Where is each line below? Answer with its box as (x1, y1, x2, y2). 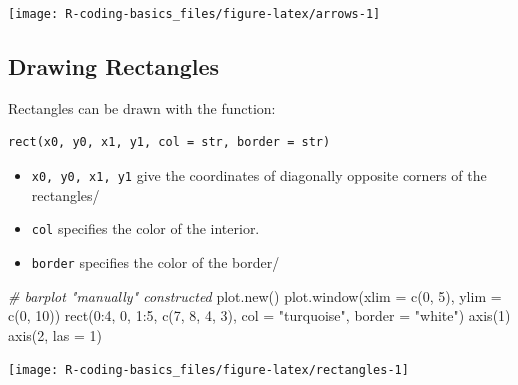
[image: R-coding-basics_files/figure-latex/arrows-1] (8, 7, 381, 21)
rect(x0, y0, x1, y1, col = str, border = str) (8, 135, 331, 150)
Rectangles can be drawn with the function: (8, 97, 276, 118)
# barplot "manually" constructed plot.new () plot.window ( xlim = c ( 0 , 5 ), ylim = (8, 285, 502, 306)
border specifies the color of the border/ (31, 251, 280, 272)
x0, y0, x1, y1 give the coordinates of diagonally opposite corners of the (31, 165, 487, 186)
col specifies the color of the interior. (31, 218, 260, 239)
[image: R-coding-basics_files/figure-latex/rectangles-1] (8, 363, 409, 378)
